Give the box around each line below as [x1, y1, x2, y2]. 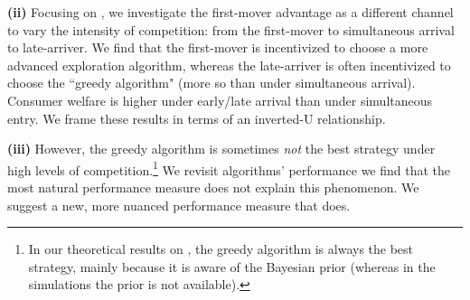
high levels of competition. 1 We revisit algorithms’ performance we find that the [7, 157, 451, 179]
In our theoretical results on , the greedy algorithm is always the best [28, 239, 414, 258]
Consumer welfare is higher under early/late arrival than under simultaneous [7, 90, 433, 109]
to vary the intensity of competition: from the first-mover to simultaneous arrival [7, 20, 455, 39]
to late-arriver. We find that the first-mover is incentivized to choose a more [7, 38, 428, 57]
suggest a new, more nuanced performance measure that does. [7, 195, 351, 214]
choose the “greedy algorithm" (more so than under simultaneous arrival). [7, 73, 416, 92]
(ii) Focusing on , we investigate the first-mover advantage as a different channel [7, 3, 454, 21]
